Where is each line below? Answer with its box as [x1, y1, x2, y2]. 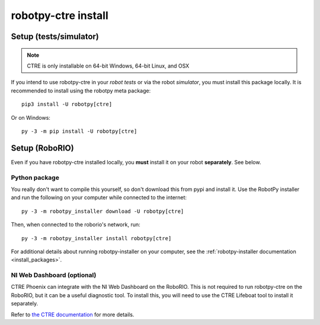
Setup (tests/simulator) [11, 31, 99, 42]
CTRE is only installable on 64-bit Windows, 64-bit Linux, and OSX [27, 62, 190, 69]
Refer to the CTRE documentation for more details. [11, 311, 135, 318]
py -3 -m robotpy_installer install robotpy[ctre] [21, 235, 172, 241]
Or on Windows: [11, 114, 50, 121]
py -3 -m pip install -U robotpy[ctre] [21, 128, 137, 135]
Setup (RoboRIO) [11, 143, 74, 153]
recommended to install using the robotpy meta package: [11, 87, 151, 94]
